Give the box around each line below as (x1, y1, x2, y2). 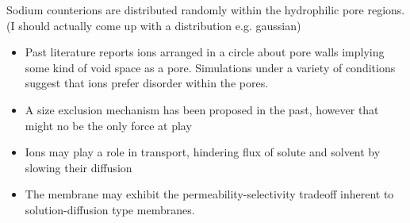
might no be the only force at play (25, 117, 192, 133)
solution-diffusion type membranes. (25, 201, 195, 217)
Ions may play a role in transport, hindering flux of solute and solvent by (25, 144, 381, 160)
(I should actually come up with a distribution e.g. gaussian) (6, 17, 301, 33)
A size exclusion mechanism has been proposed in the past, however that (25, 101, 379, 117)
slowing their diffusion (25, 159, 132, 175)
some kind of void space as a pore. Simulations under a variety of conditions (25, 59, 396, 75)
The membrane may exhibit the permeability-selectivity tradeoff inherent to (25, 186, 394, 202)
